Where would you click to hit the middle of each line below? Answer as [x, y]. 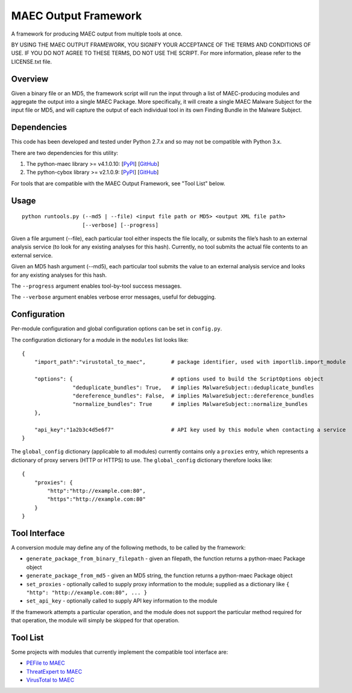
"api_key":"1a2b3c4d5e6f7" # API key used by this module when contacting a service [190, 429]
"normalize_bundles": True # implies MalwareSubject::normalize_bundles [190, 404]
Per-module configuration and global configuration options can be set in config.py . [117, 329]
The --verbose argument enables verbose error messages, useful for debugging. [114, 297]
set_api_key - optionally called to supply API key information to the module [122, 601]
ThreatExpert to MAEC [54, 671]
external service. [32, 255]
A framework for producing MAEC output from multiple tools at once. [97, 34]
